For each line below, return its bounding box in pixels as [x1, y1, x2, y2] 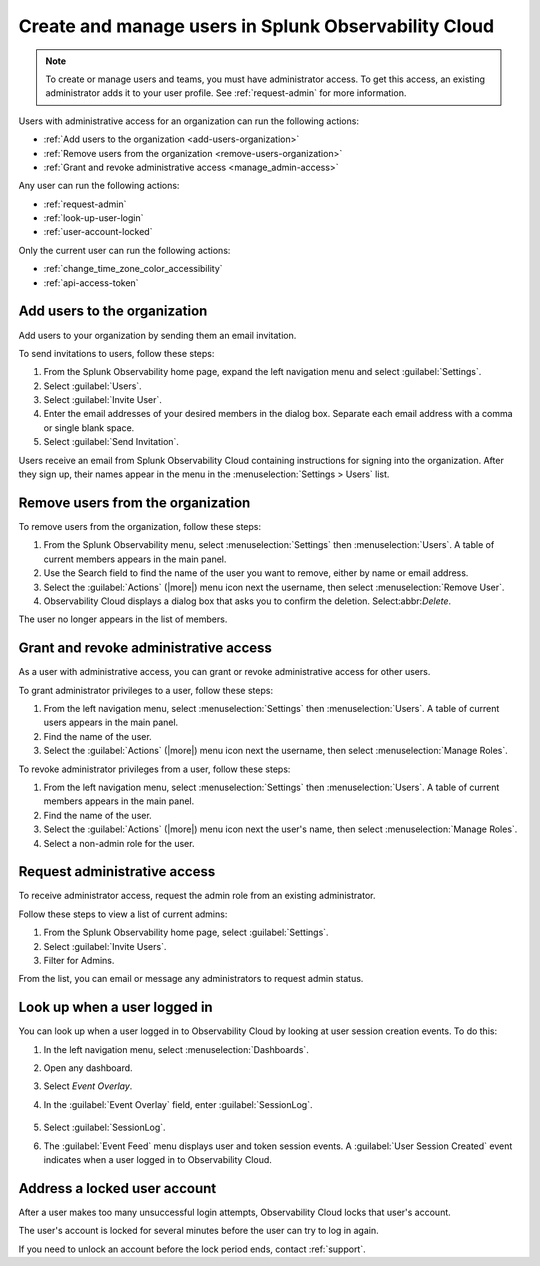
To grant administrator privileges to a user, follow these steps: [18, 684, 274, 696]
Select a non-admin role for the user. [43, 837, 195, 849]
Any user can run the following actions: [18, 180, 180, 192]
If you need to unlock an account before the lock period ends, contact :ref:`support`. [18, 1243, 366, 1255]
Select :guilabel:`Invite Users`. [43, 940, 167, 952]
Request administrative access [18, 863, 216, 880]
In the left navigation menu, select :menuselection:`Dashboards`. [43, 1043, 309, 1055]
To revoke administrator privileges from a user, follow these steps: [18, 763, 291, 775]
